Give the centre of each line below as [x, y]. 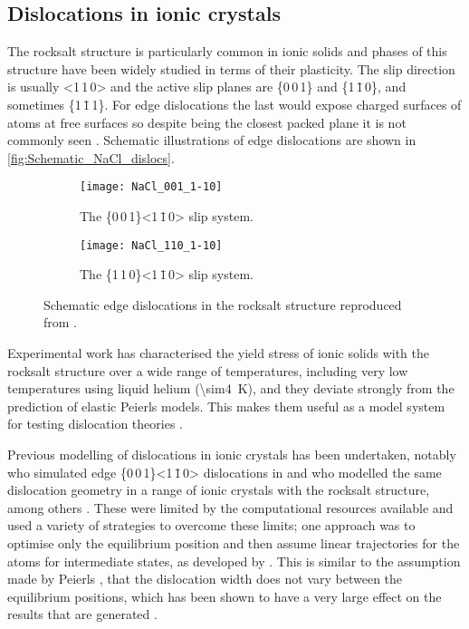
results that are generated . [82, 614]
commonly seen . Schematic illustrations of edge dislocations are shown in [212, 140]
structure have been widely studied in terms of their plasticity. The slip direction [231, 68]
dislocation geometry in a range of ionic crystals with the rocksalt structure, [219, 490]
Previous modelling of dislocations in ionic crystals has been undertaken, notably [232, 455]
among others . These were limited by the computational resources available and [230, 507]
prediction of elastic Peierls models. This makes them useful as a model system [226, 406]
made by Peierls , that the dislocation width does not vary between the [205, 579]
